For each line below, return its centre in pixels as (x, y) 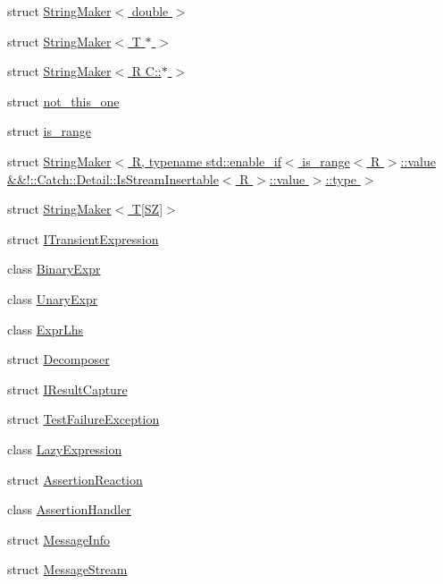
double (150, 11)
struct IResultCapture (67, 389)
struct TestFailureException (84, 419)
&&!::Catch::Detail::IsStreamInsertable (113, 178)
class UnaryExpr (53, 298)
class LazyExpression (65, 449)
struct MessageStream (67, 569)
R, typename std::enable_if (206, 161)
